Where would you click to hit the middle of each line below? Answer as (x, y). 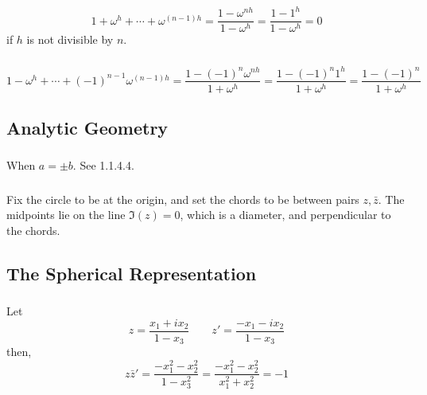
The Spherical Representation (132, 273)
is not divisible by (70, 39)
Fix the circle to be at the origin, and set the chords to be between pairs (183, 199)
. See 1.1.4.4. (103, 165)
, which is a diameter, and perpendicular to (285, 215)
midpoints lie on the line (66, 215)
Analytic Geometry (87, 127)
